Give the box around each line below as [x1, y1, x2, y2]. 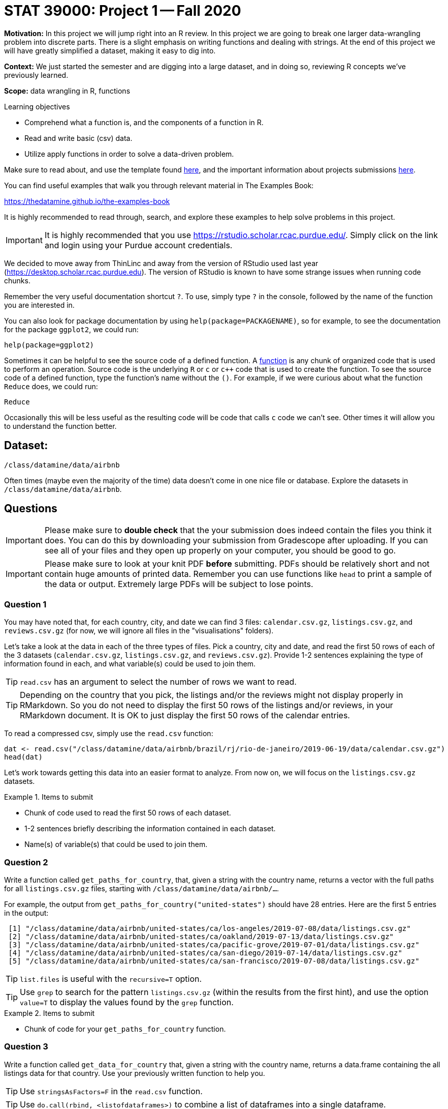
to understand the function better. [4, 421, 117, 430]
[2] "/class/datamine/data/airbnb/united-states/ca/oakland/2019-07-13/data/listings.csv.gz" [8, 932, 394, 941]
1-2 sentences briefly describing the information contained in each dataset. [24, 824, 276, 833]
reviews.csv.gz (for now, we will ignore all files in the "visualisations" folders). [4, 626, 274, 635]
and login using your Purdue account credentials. [44, 240, 233, 250]
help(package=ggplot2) [4, 340, 94, 349]
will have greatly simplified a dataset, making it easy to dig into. [4, 46, 216, 55]
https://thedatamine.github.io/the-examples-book [4, 196, 170, 206]
